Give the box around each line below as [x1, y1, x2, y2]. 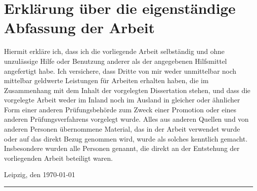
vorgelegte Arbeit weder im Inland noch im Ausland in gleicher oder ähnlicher [4, 95, 240, 105]
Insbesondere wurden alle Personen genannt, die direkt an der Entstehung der [4, 143, 240, 153]
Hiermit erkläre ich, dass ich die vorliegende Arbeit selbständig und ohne [4, 46, 225, 56]
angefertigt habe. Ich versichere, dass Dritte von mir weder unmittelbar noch [4, 65, 237, 76]
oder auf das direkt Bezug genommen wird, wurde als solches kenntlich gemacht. [4, 133, 248, 143]
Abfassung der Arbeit [4, 17, 155, 38]
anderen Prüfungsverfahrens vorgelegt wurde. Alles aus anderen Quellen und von [4, 114, 249, 124]
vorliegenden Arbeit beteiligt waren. [4, 152, 113, 163]
